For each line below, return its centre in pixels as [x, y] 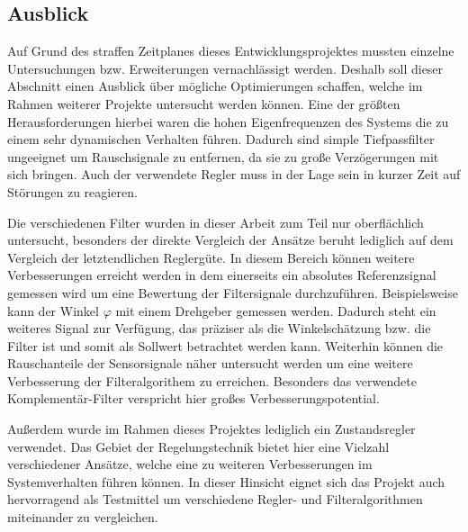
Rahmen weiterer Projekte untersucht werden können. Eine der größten [204, 103]
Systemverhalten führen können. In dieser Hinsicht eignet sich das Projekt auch [226, 481]
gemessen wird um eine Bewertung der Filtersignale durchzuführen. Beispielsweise [233, 292]
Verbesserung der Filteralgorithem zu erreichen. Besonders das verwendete [212, 380]
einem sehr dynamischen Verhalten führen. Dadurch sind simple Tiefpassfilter [221, 139]
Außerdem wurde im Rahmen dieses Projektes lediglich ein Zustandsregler [211, 429]
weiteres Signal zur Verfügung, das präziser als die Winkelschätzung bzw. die [219, 328]
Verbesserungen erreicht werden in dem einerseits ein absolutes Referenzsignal [222, 275]
